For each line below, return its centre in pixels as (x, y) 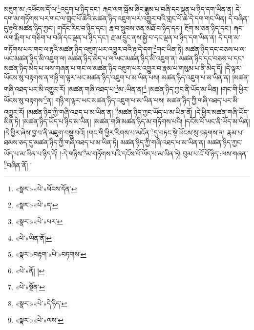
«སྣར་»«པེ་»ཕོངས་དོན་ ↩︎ (46, 188)
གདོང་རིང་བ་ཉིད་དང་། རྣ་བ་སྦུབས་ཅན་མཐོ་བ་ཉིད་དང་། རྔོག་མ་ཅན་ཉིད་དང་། (144, 28)
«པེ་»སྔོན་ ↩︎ (30, 287)
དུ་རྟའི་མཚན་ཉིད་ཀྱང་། (30, 28)
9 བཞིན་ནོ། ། (18, 164)
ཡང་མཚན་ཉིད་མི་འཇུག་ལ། (35, 58)
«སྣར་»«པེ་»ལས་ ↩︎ (39, 320)
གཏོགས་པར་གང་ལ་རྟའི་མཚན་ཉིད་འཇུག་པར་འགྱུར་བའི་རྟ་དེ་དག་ (79, 49)
